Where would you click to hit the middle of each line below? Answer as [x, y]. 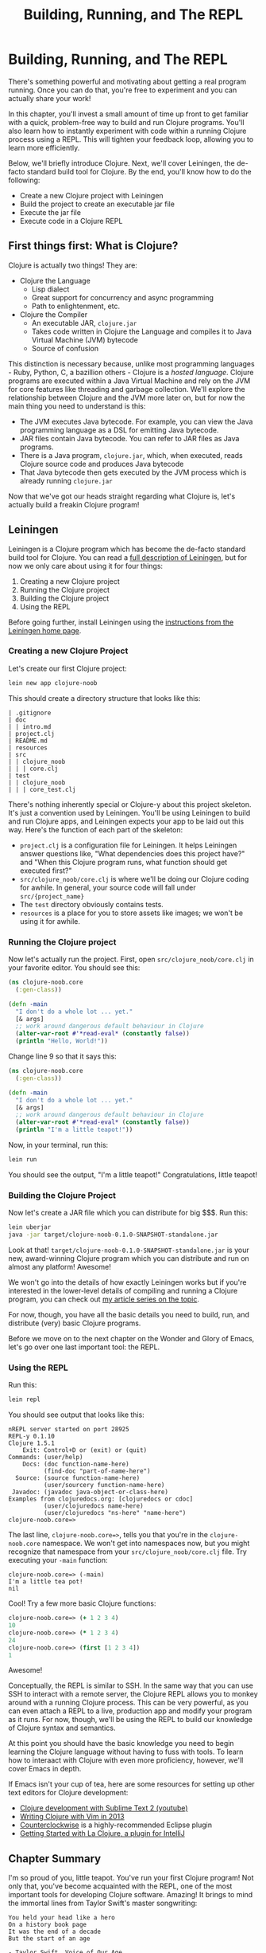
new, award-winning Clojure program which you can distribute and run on [129, 1258]
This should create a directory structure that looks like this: [104, 698]
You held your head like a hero [62, 1918]
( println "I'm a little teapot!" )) [74, 1130]
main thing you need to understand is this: [77, 406]
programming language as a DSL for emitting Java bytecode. [120, 430]
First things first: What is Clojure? [93, 246]
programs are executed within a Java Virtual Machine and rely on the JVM [129, 381]
